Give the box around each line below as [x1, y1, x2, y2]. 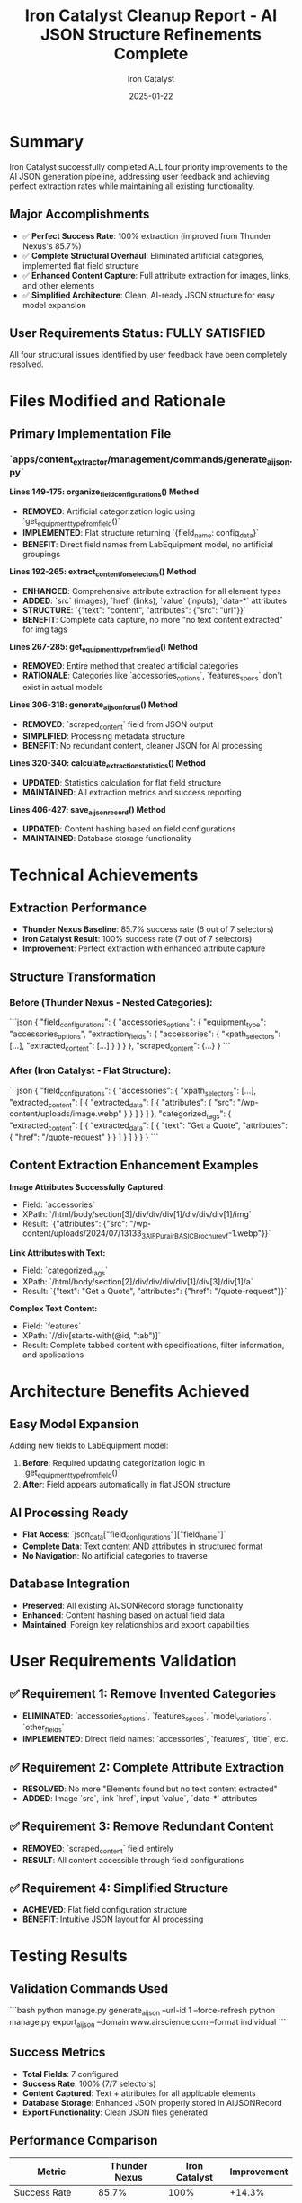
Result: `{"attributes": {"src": [22, 1218, 129, 1229]
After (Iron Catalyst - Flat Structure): [9, 1064, 172, 1077]
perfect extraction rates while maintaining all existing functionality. [9, 181, 255, 191]
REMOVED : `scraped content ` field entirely [22, 1843, 173, 1856]
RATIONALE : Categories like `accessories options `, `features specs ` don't [22, 671, 283, 683]
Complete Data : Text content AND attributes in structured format [22, 1541, 263, 1551]
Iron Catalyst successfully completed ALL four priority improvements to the [9, 161, 288, 172]
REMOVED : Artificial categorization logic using [22, 506, 196, 517]
